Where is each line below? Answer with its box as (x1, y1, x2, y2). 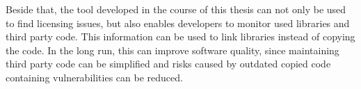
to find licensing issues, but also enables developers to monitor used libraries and (6, 15, 350, 30)
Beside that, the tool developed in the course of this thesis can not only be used (6, 2, 346, 16)
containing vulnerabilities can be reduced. (6, 70, 183, 84)
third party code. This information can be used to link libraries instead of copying (6, 29, 355, 44)
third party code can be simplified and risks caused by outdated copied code (6, 56, 331, 71)
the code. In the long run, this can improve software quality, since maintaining (6, 42, 339, 57)
